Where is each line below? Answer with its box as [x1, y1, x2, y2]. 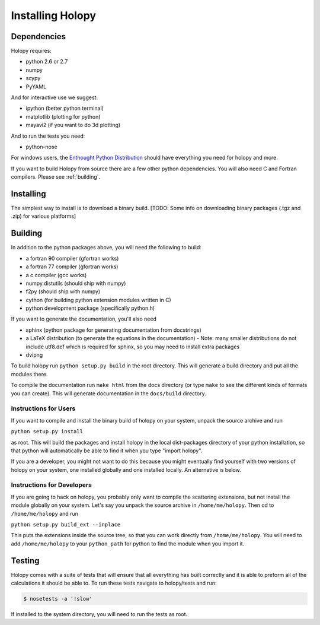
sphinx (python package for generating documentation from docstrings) [25, 326, 201, 334]
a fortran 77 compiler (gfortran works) [25, 263, 119, 270]
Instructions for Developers [11, 481, 92, 489]
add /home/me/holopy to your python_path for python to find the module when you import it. [11, 540, 245, 547]
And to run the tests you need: [11, 132, 85, 139]
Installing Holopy [11, 9, 96, 22]
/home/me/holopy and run [11, 510, 78, 517]
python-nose [25, 143, 57, 150]
